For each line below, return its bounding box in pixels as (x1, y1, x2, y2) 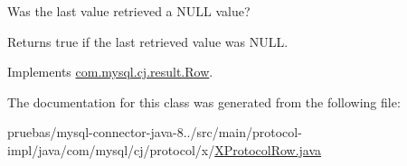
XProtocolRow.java (214, 140, 322, 159)
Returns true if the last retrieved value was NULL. (7, 32, 289, 51)
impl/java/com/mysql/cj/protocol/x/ (7, 140, 215, 159)
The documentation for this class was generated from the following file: (7, 92, 401, 111)
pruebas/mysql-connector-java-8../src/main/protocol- (7, 123, 302, 142)
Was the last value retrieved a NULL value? (7, 2, 251, 20)
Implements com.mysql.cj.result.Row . (7, 62, 213, 81)
